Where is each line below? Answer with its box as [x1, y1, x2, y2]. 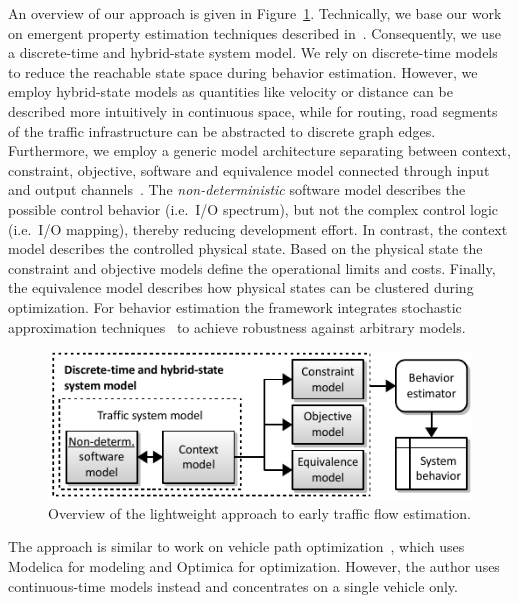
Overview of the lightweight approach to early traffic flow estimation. [48, 502, 471, 523]
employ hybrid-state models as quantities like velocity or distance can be [8, 81, 453, 102]
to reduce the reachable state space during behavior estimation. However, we [8, 61, 478, 82]
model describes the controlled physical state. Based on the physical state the [8, 238, 483, 259]
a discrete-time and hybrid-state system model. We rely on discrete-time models [8, 42, 498, 63]
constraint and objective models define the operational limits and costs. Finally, [8, 257, 496, 278]
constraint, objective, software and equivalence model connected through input [8, 159, 490, 180]
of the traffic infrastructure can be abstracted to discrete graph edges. [8, 120, 436, 141]
